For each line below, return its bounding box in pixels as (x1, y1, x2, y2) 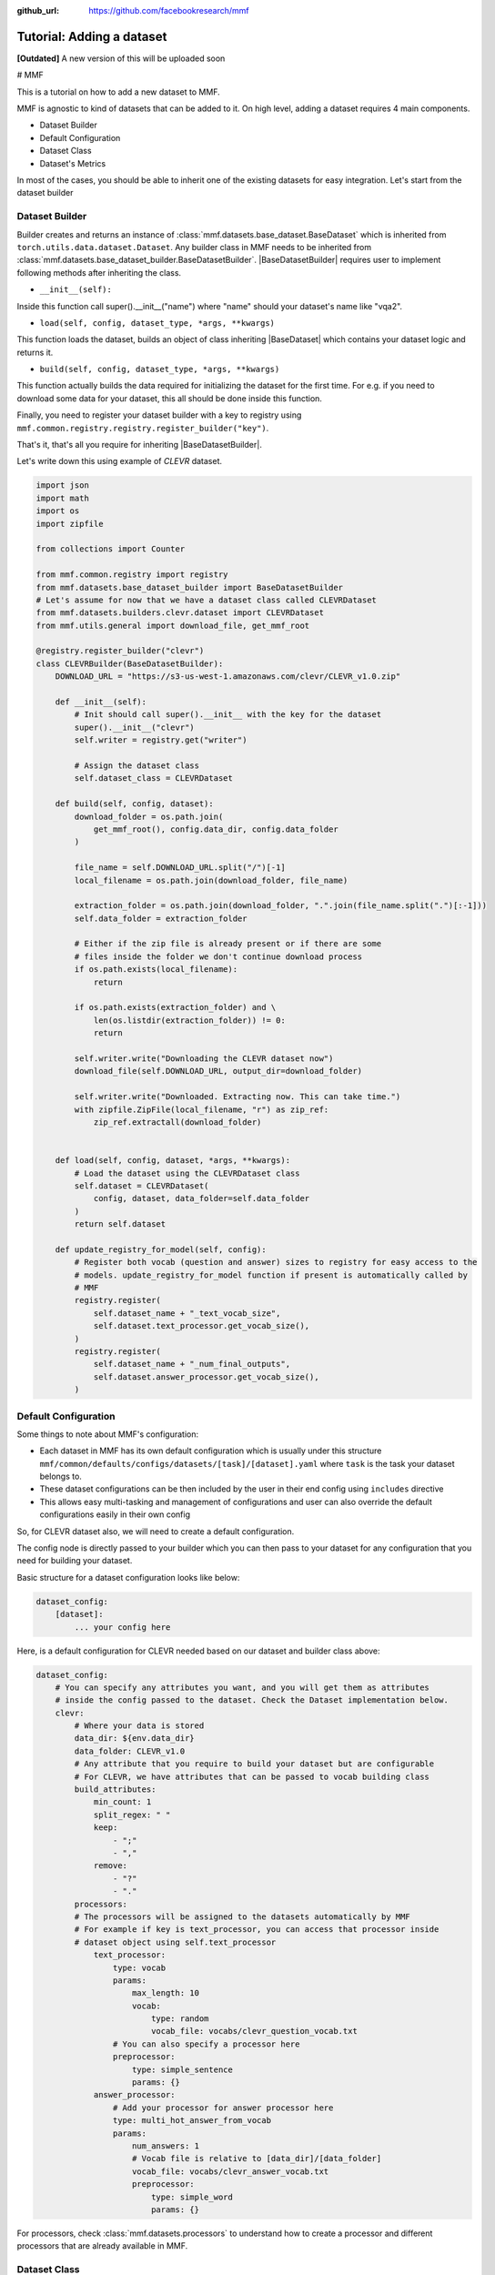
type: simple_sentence (132, 2064, 234, 2075)
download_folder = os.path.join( (74, 811, 224, 822)
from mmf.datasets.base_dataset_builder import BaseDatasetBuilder (35, 582, 344, 592)
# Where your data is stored (74, 1721, 205, 1731)
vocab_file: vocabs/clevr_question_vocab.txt (150, 2026, 359, 2037)
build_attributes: (74, 1785, 157, 1795)
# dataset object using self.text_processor (74, 1936, 277, 1947)
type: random (150, 2014, 209, 2024)
